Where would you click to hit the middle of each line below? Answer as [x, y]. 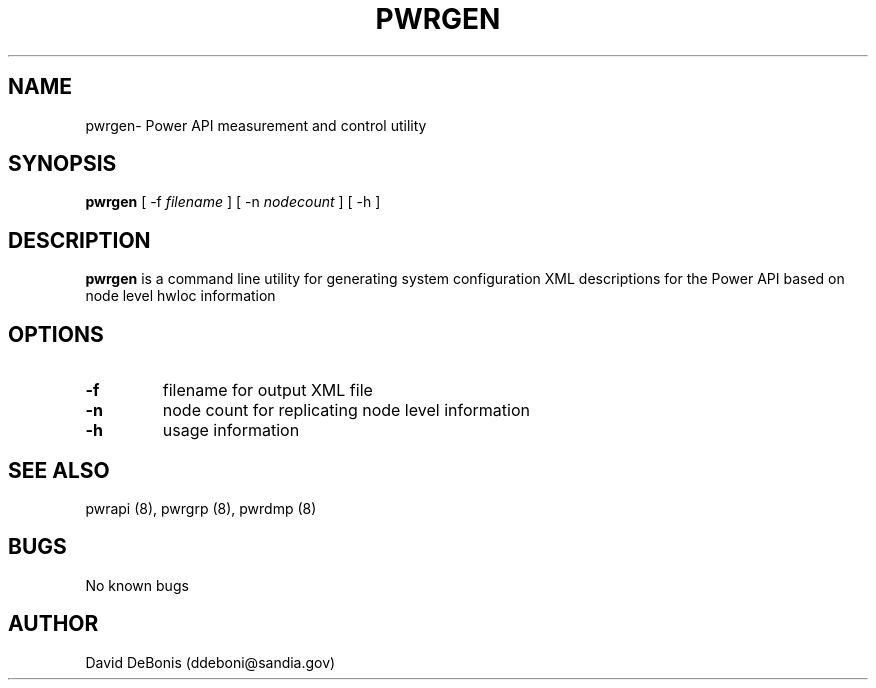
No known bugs [137, 585]
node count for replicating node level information [346, 410]
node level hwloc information [180, 296]
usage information [231, 430]
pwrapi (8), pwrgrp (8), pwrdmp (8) [201, 508]
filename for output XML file [267, 390]
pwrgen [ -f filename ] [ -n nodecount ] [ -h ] [233, 202]
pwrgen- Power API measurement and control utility [256, 125]
